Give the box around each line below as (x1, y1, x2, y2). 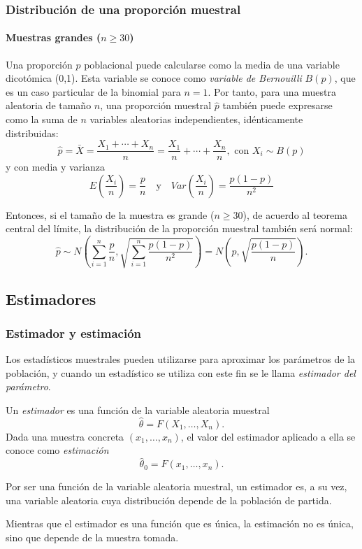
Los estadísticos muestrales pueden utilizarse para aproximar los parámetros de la (6, 352, 356, 366)
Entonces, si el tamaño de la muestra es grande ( (6, 207, 215, 222)
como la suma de (6, 112, 78, 127)
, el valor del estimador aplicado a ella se (180, 429, 356, 443)
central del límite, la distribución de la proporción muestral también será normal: (6, 221, 353, 236)
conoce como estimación (6, 443, 109, 457)
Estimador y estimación (6, 325, 142, 341)
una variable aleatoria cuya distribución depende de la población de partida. (6, 492, 332, 507)
